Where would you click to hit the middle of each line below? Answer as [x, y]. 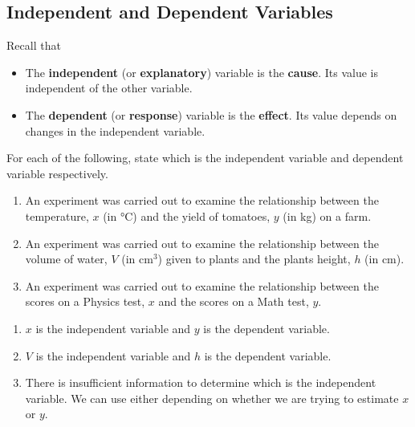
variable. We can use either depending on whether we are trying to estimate [212, 398]
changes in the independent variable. [115, 130]
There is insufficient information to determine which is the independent [201, 382]
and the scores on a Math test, [234, 301]
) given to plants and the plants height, [254, 259]
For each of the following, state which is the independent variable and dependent [205, 158]
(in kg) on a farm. [327, 216]
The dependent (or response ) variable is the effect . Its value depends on [211, 114]
